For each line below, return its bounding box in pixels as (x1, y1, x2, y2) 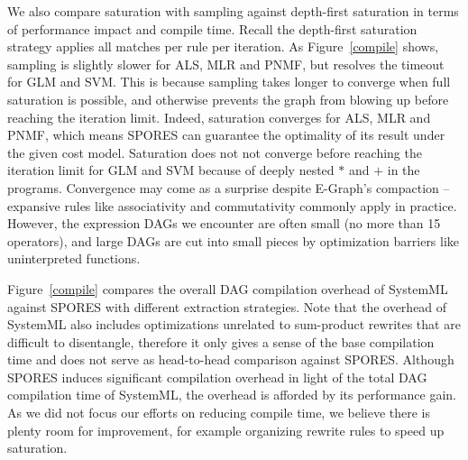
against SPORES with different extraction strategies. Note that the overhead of (7, 297, 447, 316)
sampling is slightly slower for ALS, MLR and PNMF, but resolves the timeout (7, 54, 445, 73)
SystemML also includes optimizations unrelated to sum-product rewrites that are (7, 315, 461, 334)
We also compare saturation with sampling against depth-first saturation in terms (7, 2, 459, 20)
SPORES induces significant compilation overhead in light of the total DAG (7, 367, 427, 386)
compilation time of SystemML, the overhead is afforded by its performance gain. (7, 385, 456, 404)
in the (387, 161, 420, 179)
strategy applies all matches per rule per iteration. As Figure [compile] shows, (7, 37, 439, 56)
